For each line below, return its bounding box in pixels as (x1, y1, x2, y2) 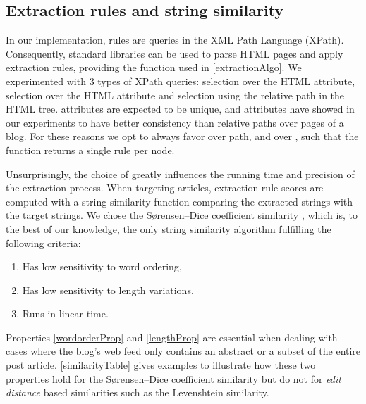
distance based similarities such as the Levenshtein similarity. (6, 385, 269, 400)
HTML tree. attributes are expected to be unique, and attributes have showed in (6, 101, 355, 116)
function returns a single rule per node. (6, 142, 175, 157)
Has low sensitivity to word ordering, (22, 259, 182, 274)
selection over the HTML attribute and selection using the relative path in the (6, 87, 345, 102)
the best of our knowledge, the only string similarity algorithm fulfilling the (6, 221, 331, 236)
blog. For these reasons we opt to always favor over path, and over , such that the (6, 129, 359, 144)
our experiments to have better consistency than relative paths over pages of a (6, 115, 344, 130)
